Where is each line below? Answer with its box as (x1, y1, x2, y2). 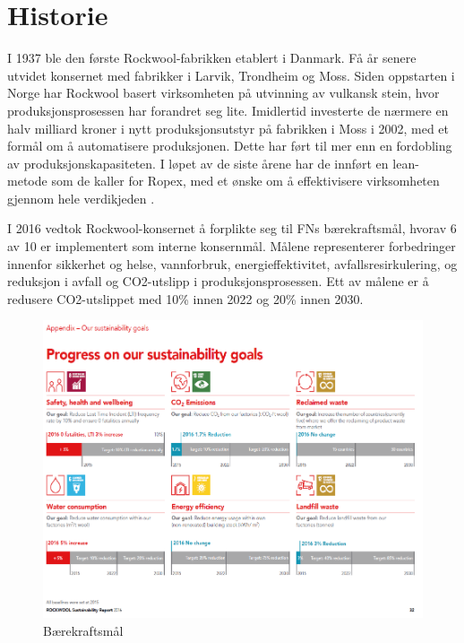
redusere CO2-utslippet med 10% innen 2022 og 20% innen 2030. (7, 289, 364, 308)
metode (7, 171, 47, 190)
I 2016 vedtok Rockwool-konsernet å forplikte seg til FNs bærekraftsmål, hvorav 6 (7, 219, 457, 238)
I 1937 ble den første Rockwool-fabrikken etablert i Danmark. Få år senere (7, 48, 417, 67)
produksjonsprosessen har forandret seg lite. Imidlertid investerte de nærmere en (7, 100, 449, 119)
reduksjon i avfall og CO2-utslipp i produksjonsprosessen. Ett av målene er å (7, 272, 429, 291)
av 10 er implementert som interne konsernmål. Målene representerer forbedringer (7, 237, 456, 256)
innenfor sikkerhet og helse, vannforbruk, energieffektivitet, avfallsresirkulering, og (7, 254, 458, 273)
